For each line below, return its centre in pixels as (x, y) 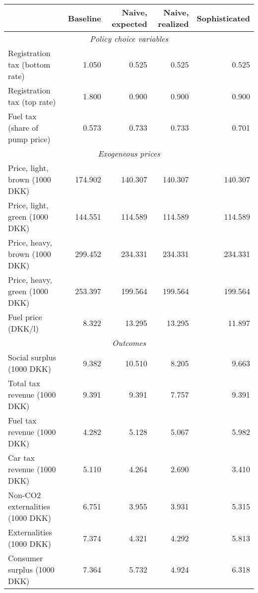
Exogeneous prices (129, 153)
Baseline (85, 18)
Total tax (24, 383)
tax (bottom (29, 64)
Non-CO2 (25, 495)
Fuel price (25, 317)
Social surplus (32, 357)
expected (129, 24)
